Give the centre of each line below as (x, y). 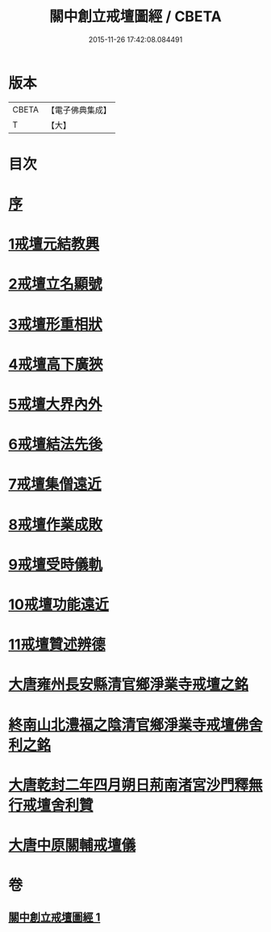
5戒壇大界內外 (55, 405)
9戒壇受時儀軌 (56, 564)
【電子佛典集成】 (79, 110)
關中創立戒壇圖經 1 (54, 918)
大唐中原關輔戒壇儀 (72, 845)
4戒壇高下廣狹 (56, 364)
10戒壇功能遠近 (58, 604)
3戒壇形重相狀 (56, 324)
